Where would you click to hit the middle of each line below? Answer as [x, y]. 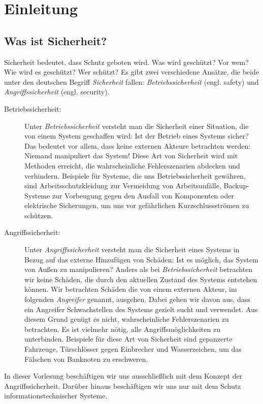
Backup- [236, 186]
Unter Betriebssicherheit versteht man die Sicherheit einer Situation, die [137, 126]
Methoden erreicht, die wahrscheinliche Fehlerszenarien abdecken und [132, 165]
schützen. [39, 215]
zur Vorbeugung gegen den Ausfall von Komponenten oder [143, 195]
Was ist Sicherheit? [56, 40]
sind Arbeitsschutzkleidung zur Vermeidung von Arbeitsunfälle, [123, 186]
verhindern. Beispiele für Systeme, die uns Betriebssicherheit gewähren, [135, 175]
